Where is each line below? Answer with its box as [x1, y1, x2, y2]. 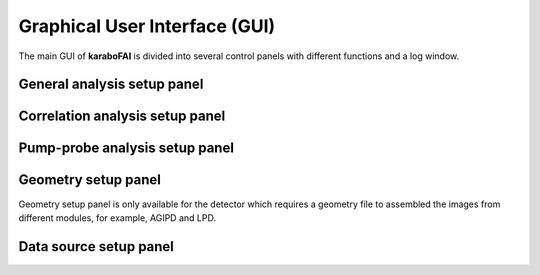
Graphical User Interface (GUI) [18, 15, 276, 37]
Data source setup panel [18, 238, 175, 255]
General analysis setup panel [18, 76, 204, 93]
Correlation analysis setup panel [18, 108, 226, 125]
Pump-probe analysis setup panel [18, 140, 235, 157]
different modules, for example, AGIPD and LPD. [18, 211, 217, 224]
